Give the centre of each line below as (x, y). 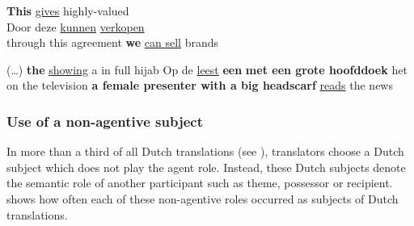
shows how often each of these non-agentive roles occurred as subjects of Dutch (203, 198)
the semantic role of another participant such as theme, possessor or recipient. (200, 183)
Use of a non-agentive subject (105, 121)
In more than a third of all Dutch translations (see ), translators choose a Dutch (205, 151)
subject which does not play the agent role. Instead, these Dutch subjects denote (206, 167)
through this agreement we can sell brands (113, 42)
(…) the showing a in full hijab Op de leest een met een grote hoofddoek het (207, 69)
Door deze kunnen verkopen (76, 26)
